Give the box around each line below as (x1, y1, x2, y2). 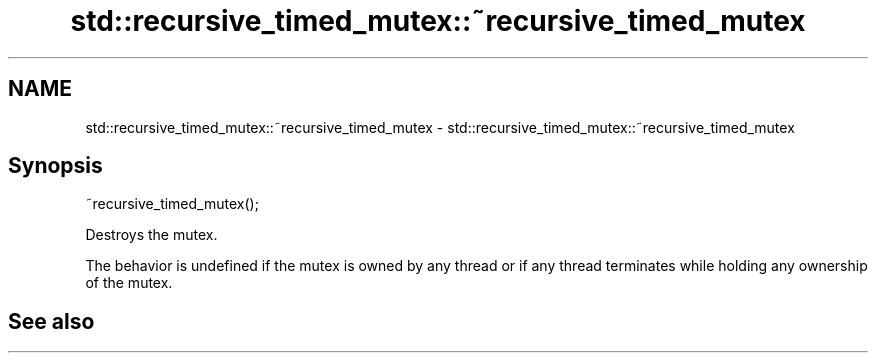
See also (8, 308, 95, 334)
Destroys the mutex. (85, 226, 218, 244)
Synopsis (8, 153, 103, 179)
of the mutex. (85, 274, 173, 292)
